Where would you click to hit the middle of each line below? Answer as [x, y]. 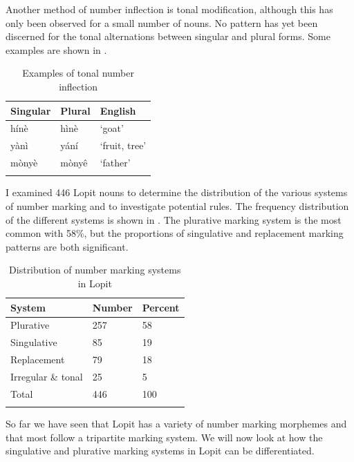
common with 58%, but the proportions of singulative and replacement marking [175, 233]
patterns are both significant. [67, 246]
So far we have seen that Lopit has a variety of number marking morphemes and [176, 424]
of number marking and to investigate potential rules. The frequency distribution [177, 206]
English [118, 110]
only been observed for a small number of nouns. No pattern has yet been [162, 22]
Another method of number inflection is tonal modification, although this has [169, 9]
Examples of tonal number [78, 73]
